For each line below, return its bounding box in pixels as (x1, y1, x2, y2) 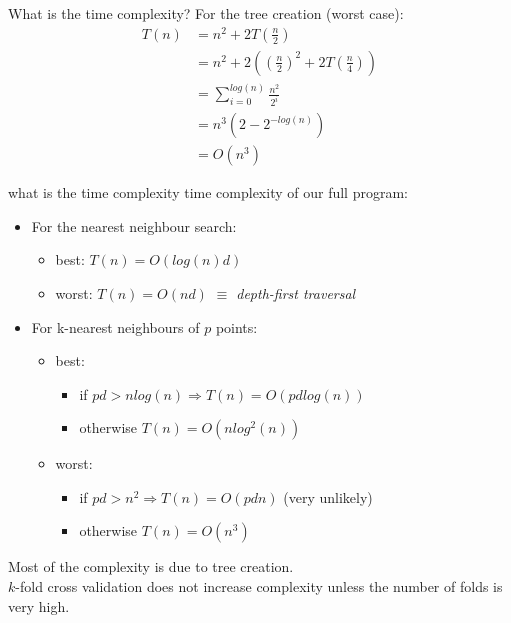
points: (215, 316, 258, 337)
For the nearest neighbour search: (31, 215, 237, 236)
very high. (8, 595, 70, 616)
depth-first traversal (236, 282, 356, 303)
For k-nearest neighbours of (31, 316, 200, 337)
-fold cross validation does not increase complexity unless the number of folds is (15, 576, 503, 597)
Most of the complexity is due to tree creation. (8, 556, 294, 577)
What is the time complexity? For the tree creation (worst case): (8, 3, 404, 23)
